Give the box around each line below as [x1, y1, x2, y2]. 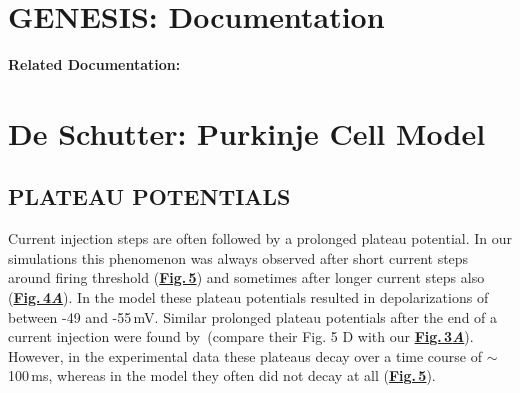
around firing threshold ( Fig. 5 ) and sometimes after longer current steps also [8, 267, 485, 288]
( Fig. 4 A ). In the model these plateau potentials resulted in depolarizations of [8, 287, 489, 308]
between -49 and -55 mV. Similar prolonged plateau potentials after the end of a [8, 306, 498, 327]
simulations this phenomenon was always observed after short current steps [8, 247, 469, 268]
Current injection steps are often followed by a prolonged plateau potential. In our [8, 228, 512, 249]
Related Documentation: [8, 54, 181, 75]
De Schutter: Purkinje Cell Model [8, 112, 486, 153]
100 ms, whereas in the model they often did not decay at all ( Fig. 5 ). [8, 365, 436, 386]
